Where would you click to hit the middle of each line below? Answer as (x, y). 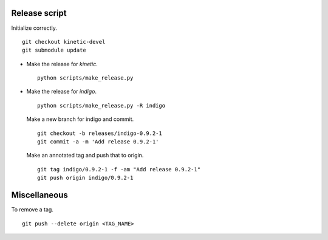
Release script (39, 13)
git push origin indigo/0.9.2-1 (85, 178)
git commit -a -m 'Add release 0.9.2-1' (98, 142)
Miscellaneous (39, 195)
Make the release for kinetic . (62, 64)
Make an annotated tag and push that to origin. (85, 156)
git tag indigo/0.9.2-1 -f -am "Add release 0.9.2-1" (119, 169)
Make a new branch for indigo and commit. (80, 119)
